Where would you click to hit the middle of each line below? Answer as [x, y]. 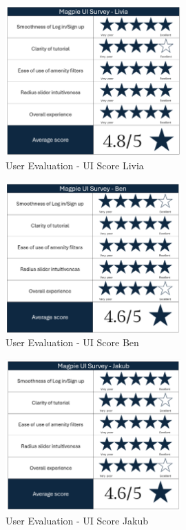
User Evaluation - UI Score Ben [72, 342]
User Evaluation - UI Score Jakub [77, 520]
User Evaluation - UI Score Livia [75, 165]
